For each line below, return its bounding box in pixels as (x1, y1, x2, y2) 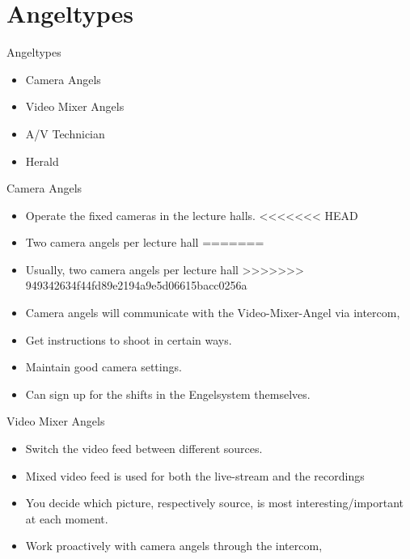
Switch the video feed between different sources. (25, 440, 263, 457)
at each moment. (25, 510, 108, 527)
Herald (25, 152, 59, 169)
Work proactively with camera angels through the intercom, (25, 537, 323, 554)
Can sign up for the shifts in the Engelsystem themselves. (25, 385, 311, 402)
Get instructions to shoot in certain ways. (25, 331, 232, 348)
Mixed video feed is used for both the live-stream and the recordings (25, 467, 365, 484)
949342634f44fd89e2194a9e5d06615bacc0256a (25, 277, 247, 294)
